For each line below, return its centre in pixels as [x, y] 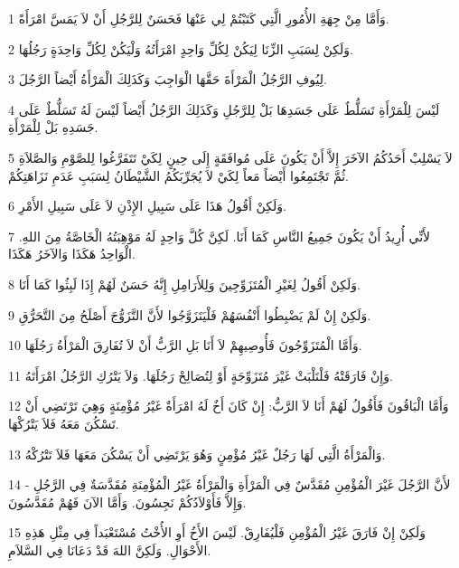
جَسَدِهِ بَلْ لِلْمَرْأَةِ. [53, 127]
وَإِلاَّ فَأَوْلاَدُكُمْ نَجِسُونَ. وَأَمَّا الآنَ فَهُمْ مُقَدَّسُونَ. [127, 502]
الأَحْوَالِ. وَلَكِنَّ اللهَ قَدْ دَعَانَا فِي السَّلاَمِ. [110, 549]
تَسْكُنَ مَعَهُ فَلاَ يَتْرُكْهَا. [64, 423]
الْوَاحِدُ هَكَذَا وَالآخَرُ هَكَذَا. [72, 254]
